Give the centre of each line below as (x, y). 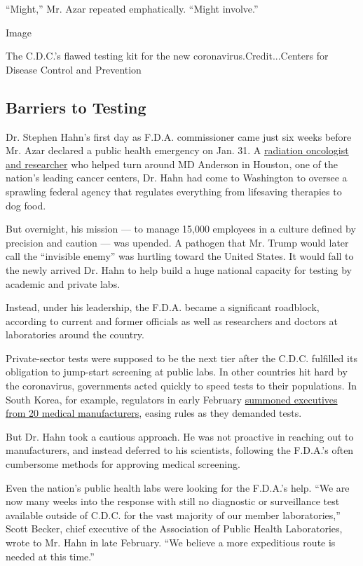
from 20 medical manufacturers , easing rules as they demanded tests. (154, 413)
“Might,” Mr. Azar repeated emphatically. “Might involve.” (132, 8)
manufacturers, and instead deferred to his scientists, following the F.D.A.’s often (180, 450)
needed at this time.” (50, 556)
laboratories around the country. (75, 334)
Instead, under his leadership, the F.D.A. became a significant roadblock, (163, 307)
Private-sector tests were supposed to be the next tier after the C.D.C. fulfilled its (181, 358)
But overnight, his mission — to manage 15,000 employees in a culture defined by (181, 229)
